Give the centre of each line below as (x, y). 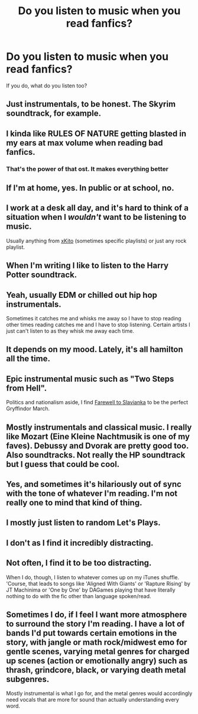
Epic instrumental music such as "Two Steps (90, 379)
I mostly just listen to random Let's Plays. (83, 523)
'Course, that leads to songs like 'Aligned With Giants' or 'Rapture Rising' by (98, 583)
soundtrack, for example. (54, 113)
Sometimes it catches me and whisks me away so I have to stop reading (94, 319)
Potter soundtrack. (42, 275)
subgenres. (28, 679)
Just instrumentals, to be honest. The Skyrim (91, 104)
